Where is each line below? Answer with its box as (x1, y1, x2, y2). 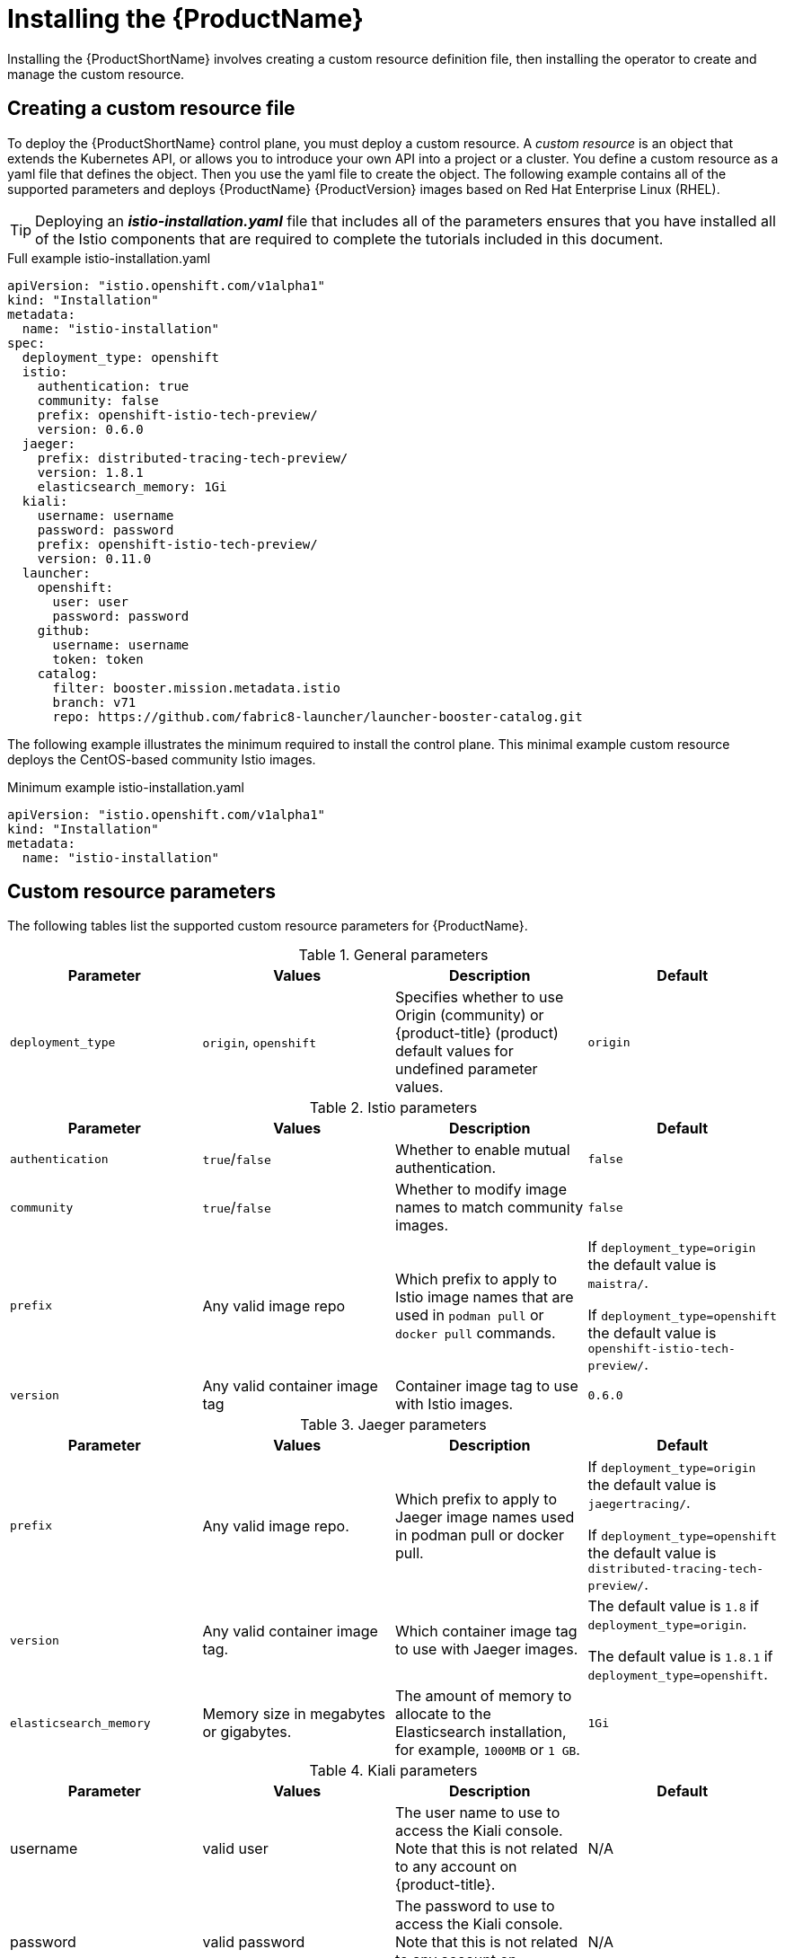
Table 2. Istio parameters (309, 1098, 478, 1117)
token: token (52, 651, 144, 666)
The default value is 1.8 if (587, 1597, 759, 1616)
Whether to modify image (395, 1180, 567, 1199)
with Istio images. (395, 1395, 514, 1414)
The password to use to (395, 1897, 555, 1916)
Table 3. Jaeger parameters (300, 1416, 487, 1434)
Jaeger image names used (395, 1507, 575, 1526)
